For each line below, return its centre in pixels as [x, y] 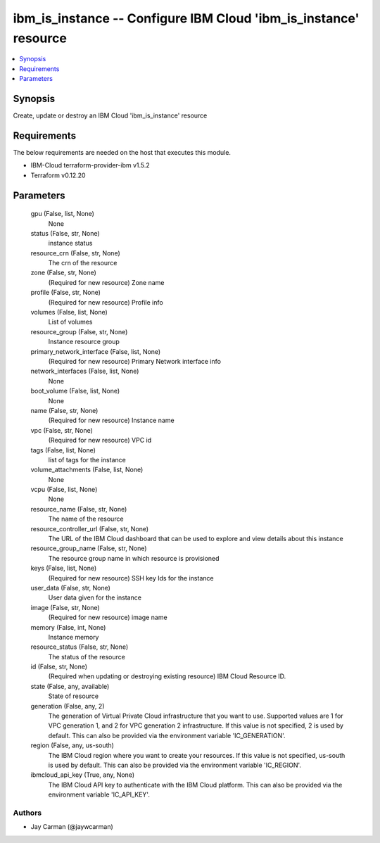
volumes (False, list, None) [69, 312]
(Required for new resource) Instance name [112, 420]
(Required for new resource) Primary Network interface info [135, 361]
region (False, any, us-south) [72, 745]
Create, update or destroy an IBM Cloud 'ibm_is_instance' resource [110, 115]
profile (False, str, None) [66, 293]
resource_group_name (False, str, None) [89, 548]
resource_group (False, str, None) [79, 331]
